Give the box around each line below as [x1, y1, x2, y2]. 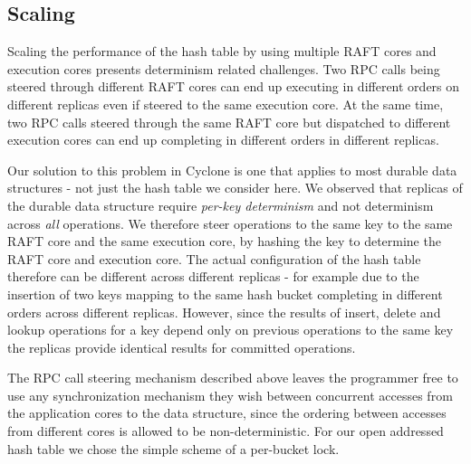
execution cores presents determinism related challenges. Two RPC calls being [7, 59, 440, 78]
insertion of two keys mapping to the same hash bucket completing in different [7, 284, 443, 303]
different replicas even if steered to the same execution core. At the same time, [7, 94, 444, 113]
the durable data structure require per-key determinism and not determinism [7, 195, 434, 214]
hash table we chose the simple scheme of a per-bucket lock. [7, 439, 340, 458]
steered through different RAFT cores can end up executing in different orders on [7, 77, 460, 96]
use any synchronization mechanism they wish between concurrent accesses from [7, 385, 453, 404]
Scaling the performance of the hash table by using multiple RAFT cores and [7, 42, 437, 61]
